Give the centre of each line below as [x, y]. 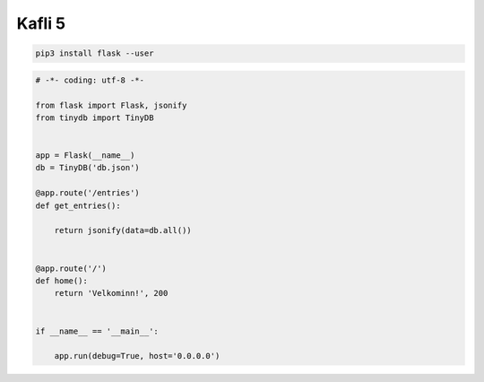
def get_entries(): [78, 205]
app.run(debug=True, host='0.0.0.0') [137, 356]
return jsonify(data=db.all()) [123, 230]
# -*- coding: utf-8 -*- [90, 80]
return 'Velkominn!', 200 [111, 293]
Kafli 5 [41, 23]
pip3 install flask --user [95, 53]
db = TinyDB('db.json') [88, 168]
